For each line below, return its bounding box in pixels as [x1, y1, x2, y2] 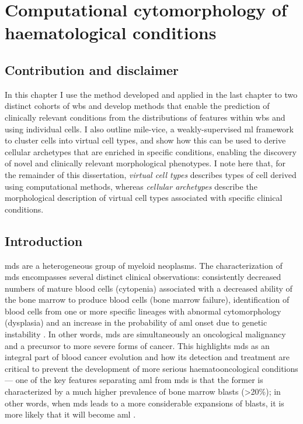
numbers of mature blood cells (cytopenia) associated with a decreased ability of [5, 282, 292, 294]
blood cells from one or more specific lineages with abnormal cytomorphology [5, 305, 281, 317]
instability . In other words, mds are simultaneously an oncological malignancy [5, 328, 286, 340]
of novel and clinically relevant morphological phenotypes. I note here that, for [5, 157, 285, 169]
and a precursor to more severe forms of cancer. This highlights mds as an [5, 339, 270, 351]
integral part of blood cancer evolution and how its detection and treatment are [5, 351, 290, 363]
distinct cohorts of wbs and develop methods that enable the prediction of [5, 100, 270, 112]
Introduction [5, 231, 83, 249]
